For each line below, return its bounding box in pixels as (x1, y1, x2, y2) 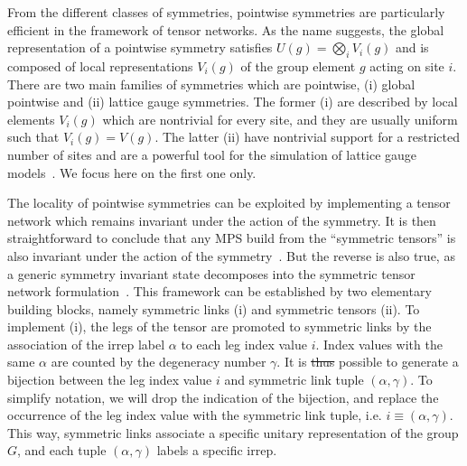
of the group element (240, 56, 356, 75)
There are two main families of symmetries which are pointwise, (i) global (7, 74, 416, 93)
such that (7, 127, 60, 146)
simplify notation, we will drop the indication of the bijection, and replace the (7, 387, 439, 406)
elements (7, 109, 55, 128)
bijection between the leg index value (7, 370, 212, 389)
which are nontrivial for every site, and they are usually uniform (102, 109, 458, 128)
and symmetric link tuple (224, 370, 364, 389)
